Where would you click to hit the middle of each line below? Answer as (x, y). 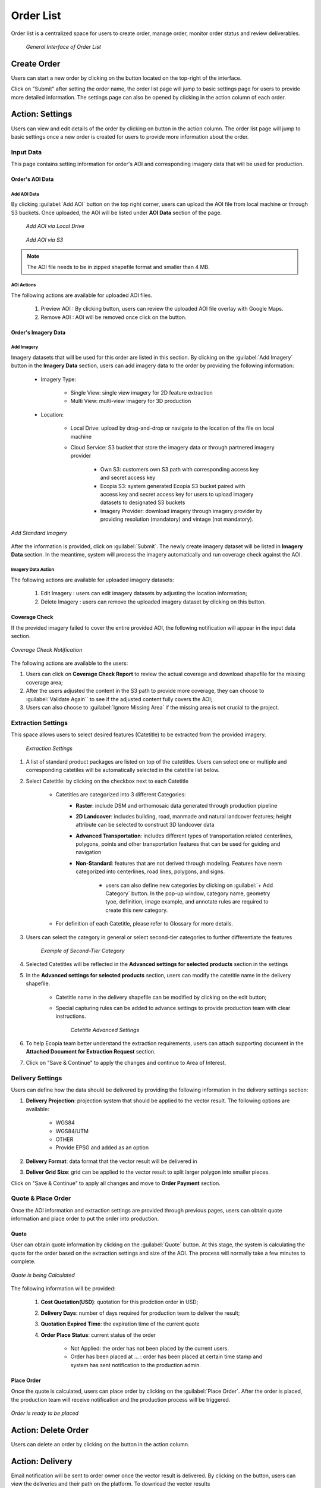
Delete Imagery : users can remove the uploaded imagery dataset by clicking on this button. (153, 602)
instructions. (71, 1016)
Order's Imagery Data (38, 332)
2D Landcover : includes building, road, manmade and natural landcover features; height (184, 816)
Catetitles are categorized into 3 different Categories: (121, 795)
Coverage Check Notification (47, 649)
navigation (89, 852)
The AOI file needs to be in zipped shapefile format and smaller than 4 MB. (119, 267)
